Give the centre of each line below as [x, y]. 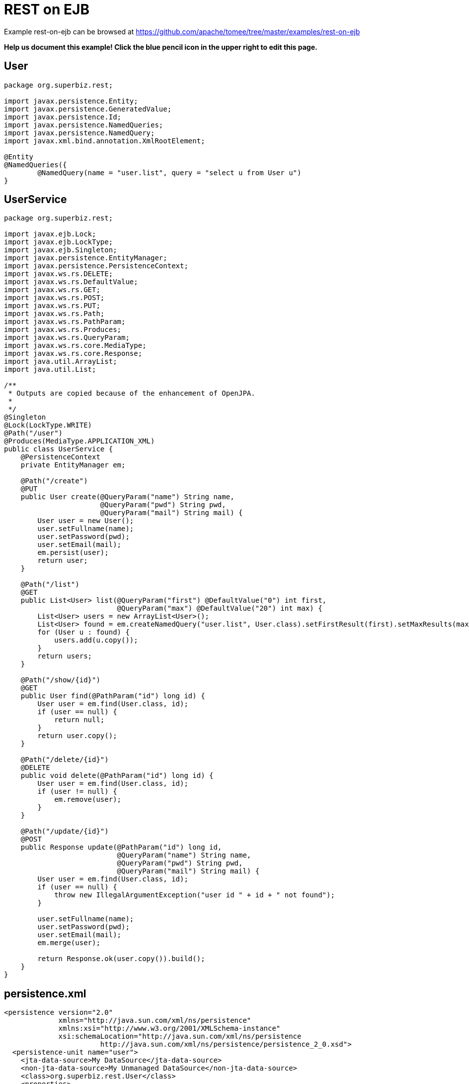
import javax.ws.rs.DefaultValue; [71, 282]
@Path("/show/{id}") [60, 680]
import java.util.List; [50, 370]
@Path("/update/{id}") [65, 831]
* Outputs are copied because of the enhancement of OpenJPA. [132, 393]
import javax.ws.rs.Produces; [63, 330]
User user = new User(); [86, 521]
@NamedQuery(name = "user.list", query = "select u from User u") [169, 172]
